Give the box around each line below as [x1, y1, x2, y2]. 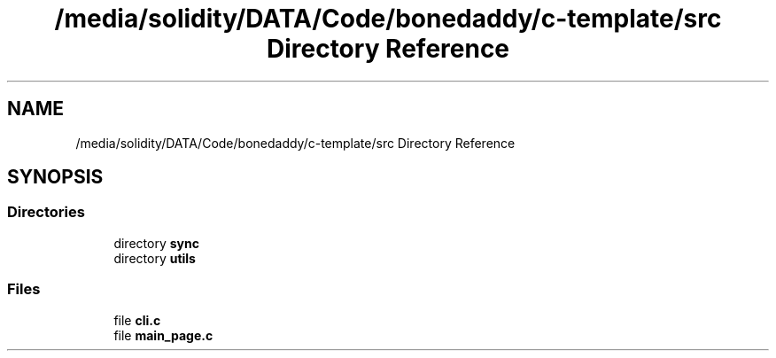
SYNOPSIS [7, 166, 104, 189]
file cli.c [113, 312, 161, 328]
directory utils [113, 250, 196, 266]
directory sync [113, 235, 199, 251]
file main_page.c [113, 327, 213, 343]
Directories [7, 203, 85, 222]
